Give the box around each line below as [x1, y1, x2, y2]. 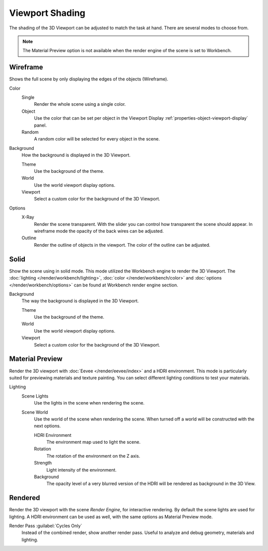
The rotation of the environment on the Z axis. [46, 453, 140, 459]
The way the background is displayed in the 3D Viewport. [21, 298, 139, 304]
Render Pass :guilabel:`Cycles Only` [9, 523, 82, 529]
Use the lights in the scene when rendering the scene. [34, 400, 145, 406]
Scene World [21, 409, 48, 415]
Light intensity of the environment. [46, 467, 117, 473]
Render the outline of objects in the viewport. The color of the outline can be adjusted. [34, 242, 210, 248]
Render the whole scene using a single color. [34, 101, 126, 107]
